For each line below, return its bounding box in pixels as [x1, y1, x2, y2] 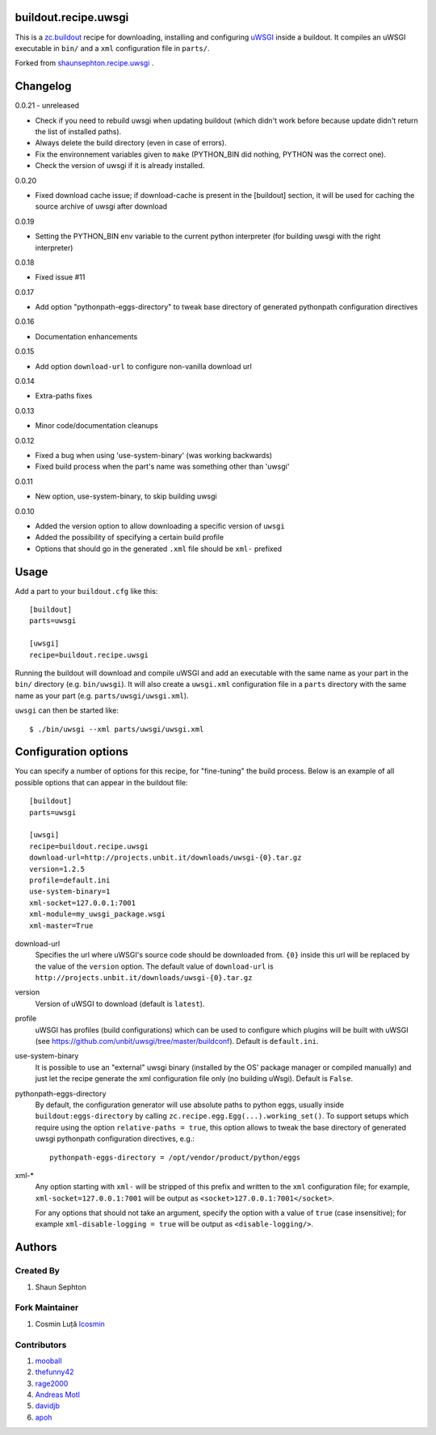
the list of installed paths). [35, 126, 122, 137]
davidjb [35, 1401, 61, 1411]
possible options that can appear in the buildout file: [15, 777, 189, 787]
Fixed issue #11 [35, 272, 86, 282]
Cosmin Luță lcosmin [35, 1319, 105, 1328]
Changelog [15, 79, 72, 93]
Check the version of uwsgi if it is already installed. [35, 161, 205, 170]
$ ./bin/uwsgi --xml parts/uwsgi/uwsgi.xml [29, 724, 204, 734]
